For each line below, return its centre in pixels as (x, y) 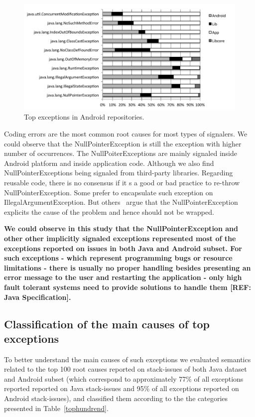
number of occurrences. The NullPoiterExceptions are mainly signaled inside (121, 153)
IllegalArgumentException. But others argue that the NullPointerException (121, 202)
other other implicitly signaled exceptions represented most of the (120, 238)
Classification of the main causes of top (107, 324)
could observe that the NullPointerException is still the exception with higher (123, 143)
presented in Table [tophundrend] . (56, 408)
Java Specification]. (38, 297)
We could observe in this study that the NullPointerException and (121, 228)
